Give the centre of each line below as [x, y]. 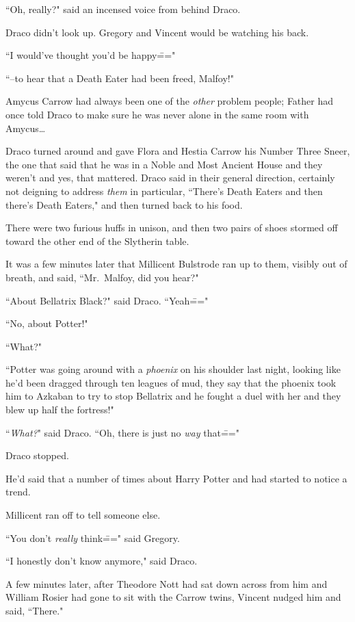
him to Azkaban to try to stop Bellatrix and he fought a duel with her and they [173, 396]
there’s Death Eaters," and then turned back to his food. [124, 204]
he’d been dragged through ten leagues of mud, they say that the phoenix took [171, 382]
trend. [18, 492]
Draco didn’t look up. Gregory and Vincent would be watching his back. [157, 32]
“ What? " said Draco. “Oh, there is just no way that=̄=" [122, 432]
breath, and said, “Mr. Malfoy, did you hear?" [102, 277]
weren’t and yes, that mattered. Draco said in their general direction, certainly [170, 178]
